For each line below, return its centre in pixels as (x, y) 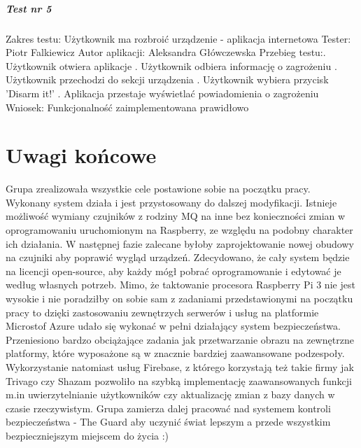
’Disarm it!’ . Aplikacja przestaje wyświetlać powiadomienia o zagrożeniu (162, 93)
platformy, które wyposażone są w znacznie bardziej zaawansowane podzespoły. (175, 353)
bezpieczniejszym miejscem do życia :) (87, 435)
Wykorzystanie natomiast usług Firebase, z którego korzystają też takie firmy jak (180, 366)
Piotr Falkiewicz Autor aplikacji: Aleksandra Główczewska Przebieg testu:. (166, 52)
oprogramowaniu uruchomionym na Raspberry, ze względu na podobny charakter (179, 230)
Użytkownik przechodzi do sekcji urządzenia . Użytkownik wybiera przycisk (167, 79)
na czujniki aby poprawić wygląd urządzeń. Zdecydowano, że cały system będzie (178, 257)
